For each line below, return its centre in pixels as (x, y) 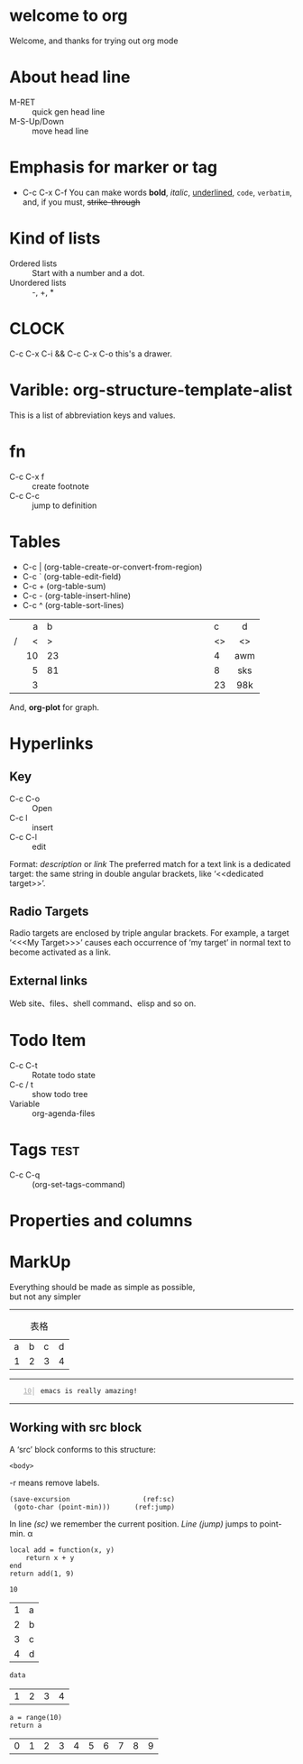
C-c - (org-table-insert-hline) (77, 596)
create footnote (61, 486)
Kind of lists (55, 238)
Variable (25, 1104)
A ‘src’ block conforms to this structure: (83, 1449)
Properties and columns (101, 1221)
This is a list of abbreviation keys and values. (92, 415)
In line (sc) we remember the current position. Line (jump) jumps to (133, 1524)
